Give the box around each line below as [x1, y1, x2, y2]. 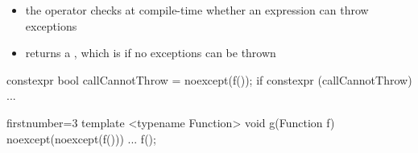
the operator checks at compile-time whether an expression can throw [25, 2, 369, 18]
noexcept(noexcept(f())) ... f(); [6, 130, 156, 147]
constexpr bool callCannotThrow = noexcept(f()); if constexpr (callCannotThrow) [6, 71, 412, 88]
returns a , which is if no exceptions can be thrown [25, 44, 276, 61]
